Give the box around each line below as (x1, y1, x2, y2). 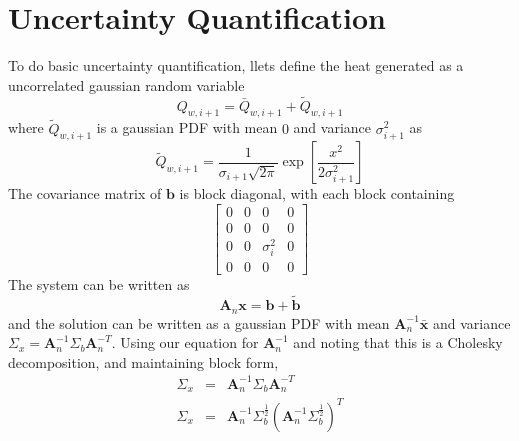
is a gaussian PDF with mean (96, 117, 278, 138)
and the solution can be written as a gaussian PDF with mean (8, 312, 390, 333)
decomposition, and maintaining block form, (8, 351, 279, 372)
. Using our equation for (111, 332, 259, 353)
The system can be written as (8, 274, 190, 295)
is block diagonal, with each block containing (179, 183, 455, 204)
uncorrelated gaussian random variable (8, 74, 245, 95)
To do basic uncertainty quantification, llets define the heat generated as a (8, 55, 464, 76)
